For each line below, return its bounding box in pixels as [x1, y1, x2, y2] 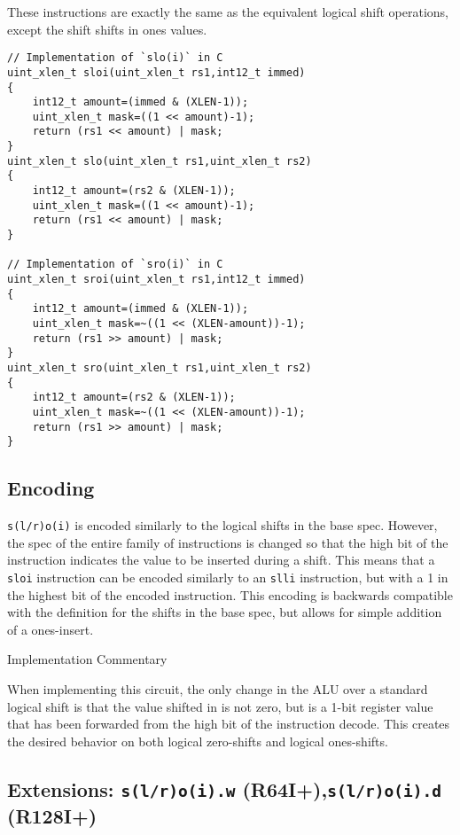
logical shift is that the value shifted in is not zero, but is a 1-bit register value [7, 697, 433, 715]
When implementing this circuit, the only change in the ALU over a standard [7, 679, 428, 698]
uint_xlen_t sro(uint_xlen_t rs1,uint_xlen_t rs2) [7, 361, 312, 374]
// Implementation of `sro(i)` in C [7, 258, 223, 271]
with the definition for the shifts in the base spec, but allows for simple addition [7, 603, 442, 621]
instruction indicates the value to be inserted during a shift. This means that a [7, 550, 435, 569]
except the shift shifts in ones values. [7, 20, 207, 38]
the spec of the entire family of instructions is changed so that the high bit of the [7, 533, 448, 551]
